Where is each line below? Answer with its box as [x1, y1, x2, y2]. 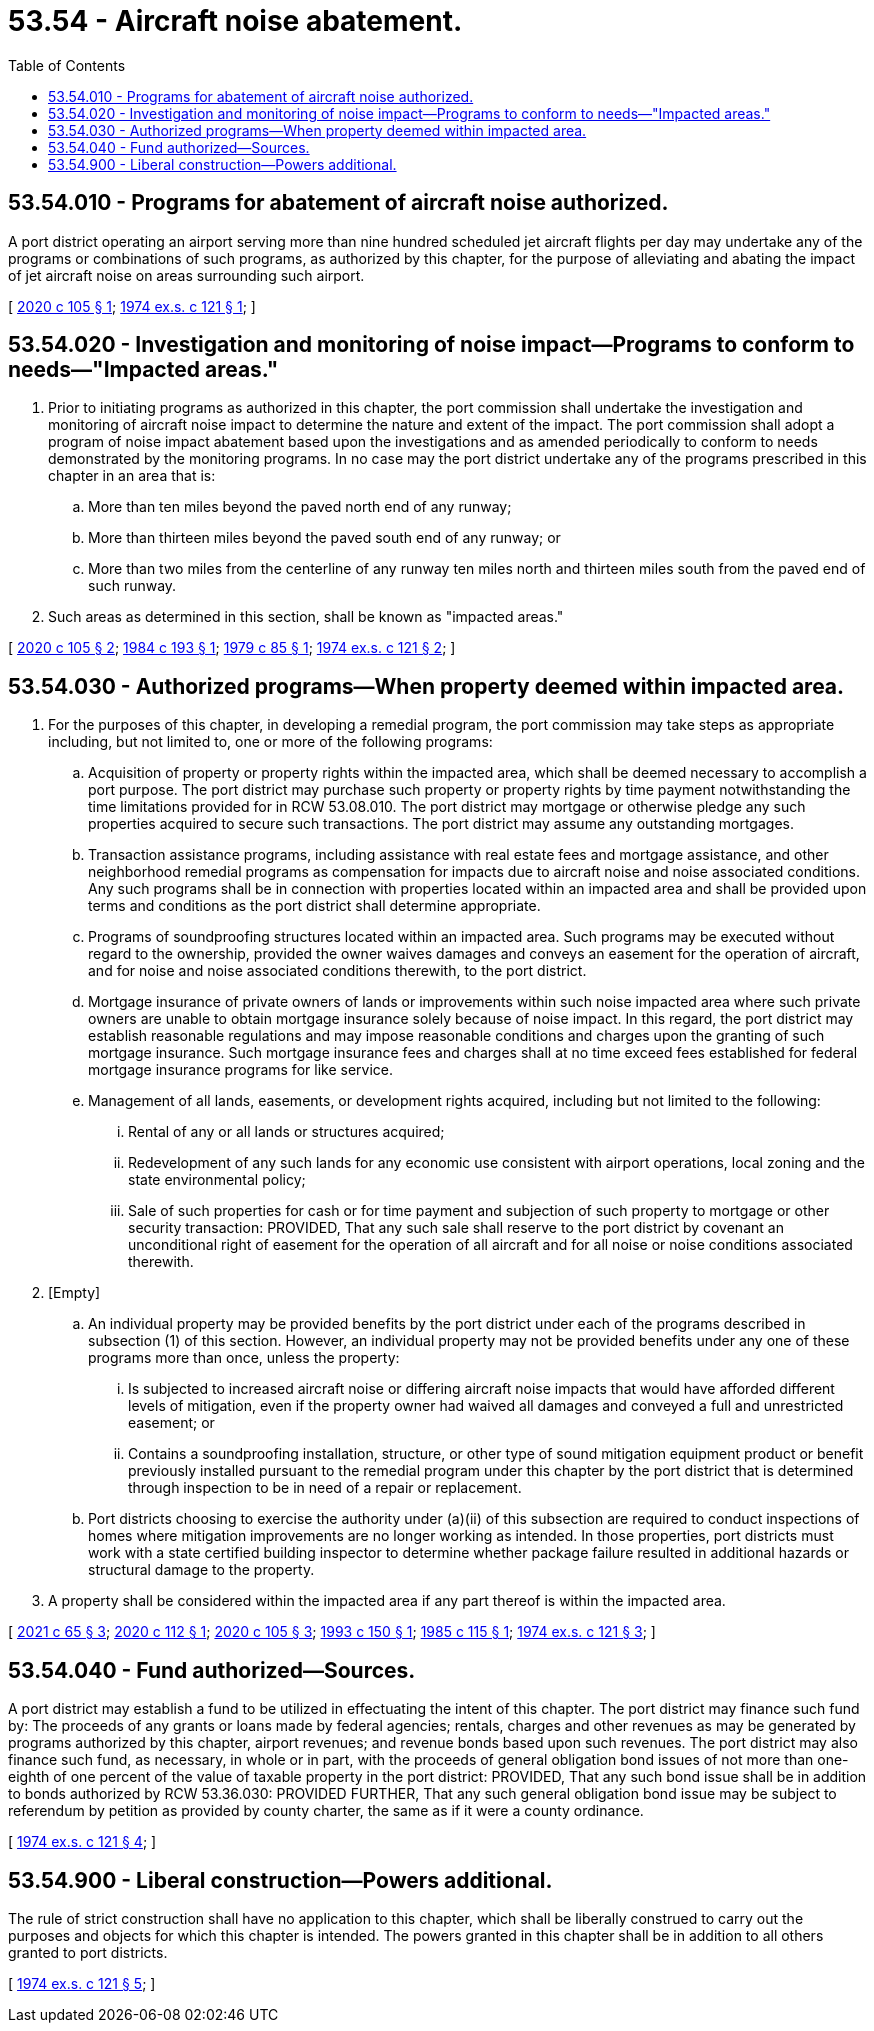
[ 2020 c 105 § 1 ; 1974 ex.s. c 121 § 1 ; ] [8, 297, 256, 315]
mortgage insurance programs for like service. [88, 1061, 393, 1079]
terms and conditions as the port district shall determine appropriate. [88, 897, 541, 915]
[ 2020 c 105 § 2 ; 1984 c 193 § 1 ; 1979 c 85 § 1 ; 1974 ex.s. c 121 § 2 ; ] [8, 639, 456, 657]
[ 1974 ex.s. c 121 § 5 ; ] [8, 1974, 156, 1992]
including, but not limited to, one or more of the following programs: [48, 733, 493, 751]
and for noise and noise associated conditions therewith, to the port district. [88, 962, 587, 980]
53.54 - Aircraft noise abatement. [8, 4, 463, 38]
